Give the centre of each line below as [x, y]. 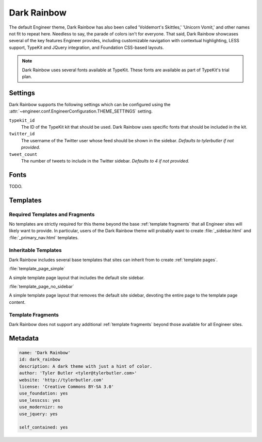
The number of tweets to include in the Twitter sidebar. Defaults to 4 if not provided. [105, 161]
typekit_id [22, 120]
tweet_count [23, 154]
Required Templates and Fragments [52, 214]
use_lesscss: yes [40, 400]
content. [17, 302]
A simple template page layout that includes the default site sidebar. [77, 278]
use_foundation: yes [43, 393]
